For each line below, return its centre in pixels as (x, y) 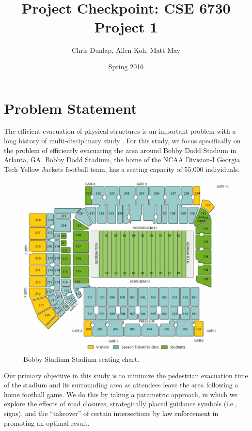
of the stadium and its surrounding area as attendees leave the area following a (121, 385)
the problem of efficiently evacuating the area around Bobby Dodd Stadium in (120, 150)
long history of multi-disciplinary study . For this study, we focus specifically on (122, 141)
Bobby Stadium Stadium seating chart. (81, 359)
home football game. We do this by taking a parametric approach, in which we (121, 394)
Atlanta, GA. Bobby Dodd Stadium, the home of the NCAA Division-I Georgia (122, 160)
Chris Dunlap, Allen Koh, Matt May (126, 50)
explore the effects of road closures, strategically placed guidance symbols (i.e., (120, 404)
